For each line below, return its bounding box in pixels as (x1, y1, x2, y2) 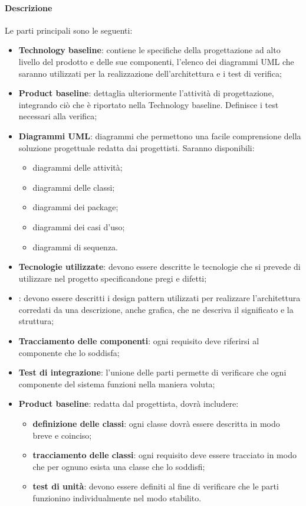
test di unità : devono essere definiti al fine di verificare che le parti (32, 480, 279, 492)
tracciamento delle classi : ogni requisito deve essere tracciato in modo (32, 449, 297, 461)
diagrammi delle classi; (32, 181, 115, 193)
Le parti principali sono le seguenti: (5, 24, 133, 36)
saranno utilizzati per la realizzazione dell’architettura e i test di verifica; (18, 67, 282, 79)
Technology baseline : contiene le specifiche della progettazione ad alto (18, 44, 281, 56)
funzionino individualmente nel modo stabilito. (32, 492, 202, 504)
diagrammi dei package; (32, 201, 119, 213)
